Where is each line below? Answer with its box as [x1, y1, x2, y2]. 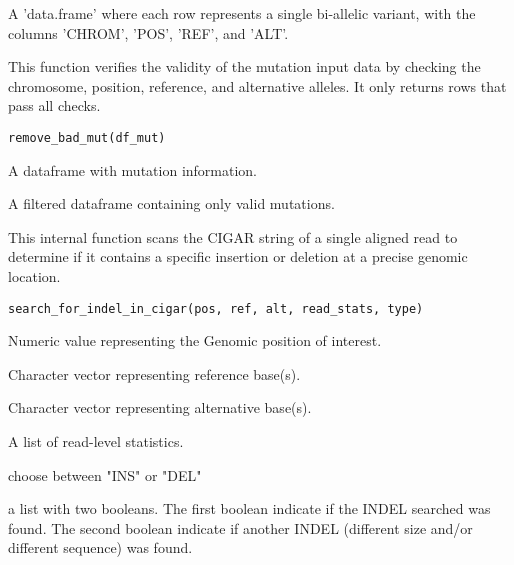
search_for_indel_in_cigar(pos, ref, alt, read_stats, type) [8, 301, 424, 316]
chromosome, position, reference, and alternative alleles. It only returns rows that [8, 75, 507, 96]
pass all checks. [8, 95, 101, 116]
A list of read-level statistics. [8, 431, 184, 452]
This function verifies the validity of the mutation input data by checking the [8, 56, 481, 77]
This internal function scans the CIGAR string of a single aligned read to [8, 226, 458, 247]
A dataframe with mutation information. [8, 159, 258, 180]
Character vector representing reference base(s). [8, 363, 301, 384]
